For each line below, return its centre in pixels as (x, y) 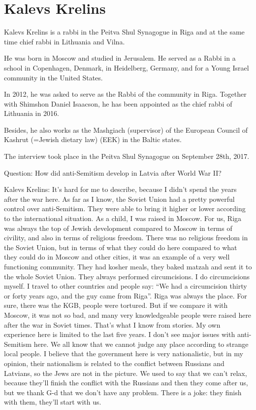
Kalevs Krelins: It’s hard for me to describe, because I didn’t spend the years (120, 189)
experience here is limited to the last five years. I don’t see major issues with (120, 334)
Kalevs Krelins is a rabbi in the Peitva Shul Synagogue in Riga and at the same (124, 32)
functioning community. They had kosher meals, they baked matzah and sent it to (128, 266)
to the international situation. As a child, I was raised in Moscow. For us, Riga (123, 218)
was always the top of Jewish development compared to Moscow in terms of (118, 228)
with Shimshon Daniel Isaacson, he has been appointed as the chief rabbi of (118, 103)
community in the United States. (53, 77)
